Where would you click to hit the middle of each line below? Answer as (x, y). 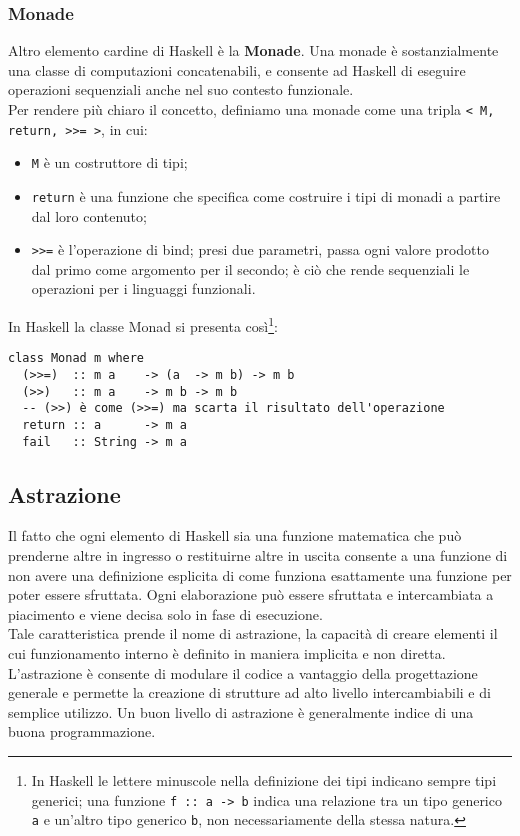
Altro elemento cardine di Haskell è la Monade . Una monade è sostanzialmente (253, 50)
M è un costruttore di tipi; (109, 162)
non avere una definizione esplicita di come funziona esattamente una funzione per (260, 574)
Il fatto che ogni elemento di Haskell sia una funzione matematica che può (235, 535)
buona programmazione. (82, 731)
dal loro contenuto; (89, 215)
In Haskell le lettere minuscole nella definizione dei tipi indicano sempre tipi (264, 779)
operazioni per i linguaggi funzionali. (143, 288)
